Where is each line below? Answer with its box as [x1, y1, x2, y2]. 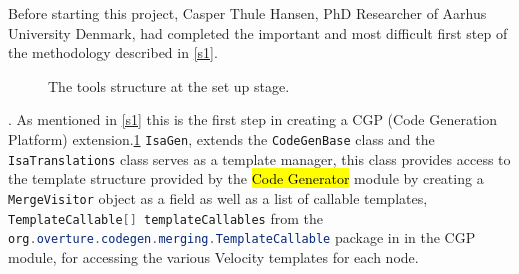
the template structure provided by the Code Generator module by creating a [8, 168, 484, 189]
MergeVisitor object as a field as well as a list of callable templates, [8, 187, 428, 208]
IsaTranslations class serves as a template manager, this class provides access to [8, 148, 511, 169]
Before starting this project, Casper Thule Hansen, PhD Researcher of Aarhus [8, 3, 487, 23]
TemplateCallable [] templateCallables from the [8, 207, 323, 228]
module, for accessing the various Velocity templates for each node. [8, 246, 419, 267]
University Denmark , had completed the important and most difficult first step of [8, 22, 508, 43]
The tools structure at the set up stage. [48, 75, 290, 96]
